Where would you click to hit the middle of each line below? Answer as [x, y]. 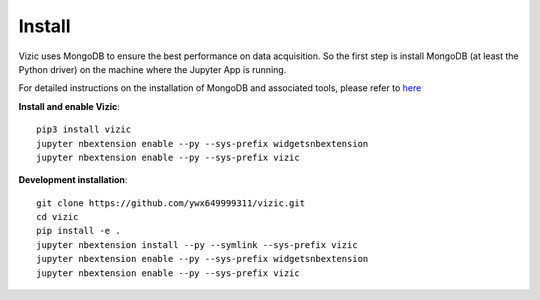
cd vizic [57, 217]
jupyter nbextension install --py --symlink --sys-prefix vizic [197, 244]
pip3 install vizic [84, 129]
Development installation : [73, 180]
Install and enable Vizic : [69, 106]
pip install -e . [78, 231]
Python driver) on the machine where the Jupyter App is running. [152, 69]
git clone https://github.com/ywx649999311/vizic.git [170, 203]
